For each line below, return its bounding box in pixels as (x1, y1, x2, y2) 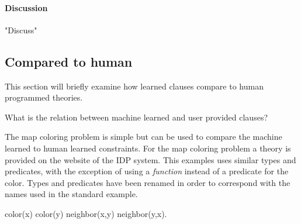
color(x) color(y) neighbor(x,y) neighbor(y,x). (5, 207, 167, 219)
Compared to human (5, 52, 133, 70)
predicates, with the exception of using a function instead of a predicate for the (5, 165, 289, 177)
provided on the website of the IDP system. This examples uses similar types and (5, 153, 296, 166)
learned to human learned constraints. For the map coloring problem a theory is (5, 142, 291, 154)
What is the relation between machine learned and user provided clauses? (5, 111, 268, 123)
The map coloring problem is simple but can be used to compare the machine (5, 130, 282, 143)
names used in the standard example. (5, 188, 138, 200)
